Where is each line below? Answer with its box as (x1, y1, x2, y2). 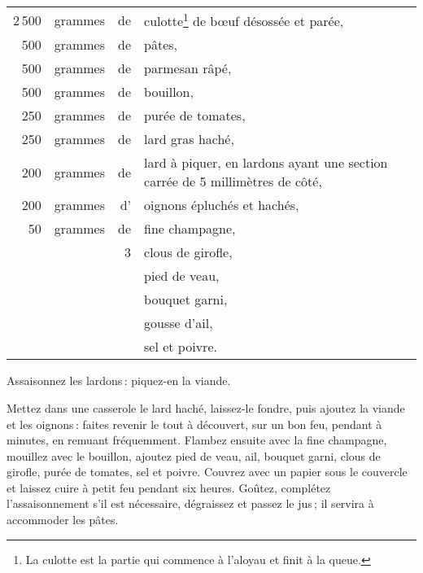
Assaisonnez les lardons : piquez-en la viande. (7, 372, 231, 389)
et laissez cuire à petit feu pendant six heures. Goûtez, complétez (7, 479, 331, 496)
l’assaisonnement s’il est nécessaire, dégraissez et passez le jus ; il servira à (7, 495, 374, 512)
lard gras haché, (144, 129, 234, 149)
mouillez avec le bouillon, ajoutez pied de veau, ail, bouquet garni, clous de (7, 447, 381, 464)
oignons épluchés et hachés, (144, 195, 299, 215)
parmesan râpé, (144, 59, 232, 78)
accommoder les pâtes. (7, 511, 119, 528)
